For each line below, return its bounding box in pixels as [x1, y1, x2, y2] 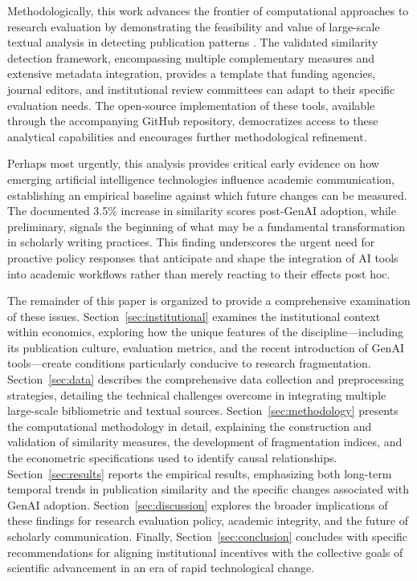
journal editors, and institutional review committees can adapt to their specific [7, 80, 395, 97]
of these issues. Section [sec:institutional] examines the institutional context [7, 307, 381, 324]
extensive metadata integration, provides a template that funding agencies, [7, 65, 376, 82]
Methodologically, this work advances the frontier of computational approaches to [7, 2, 409, 18]
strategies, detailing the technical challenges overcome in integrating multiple [7, 386, 386, 403]
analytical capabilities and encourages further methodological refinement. [7, 128, 367, 144]
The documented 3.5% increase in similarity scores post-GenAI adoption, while [7, 202, 396, 219]
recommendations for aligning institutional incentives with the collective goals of [7, 543, 403, 560]
